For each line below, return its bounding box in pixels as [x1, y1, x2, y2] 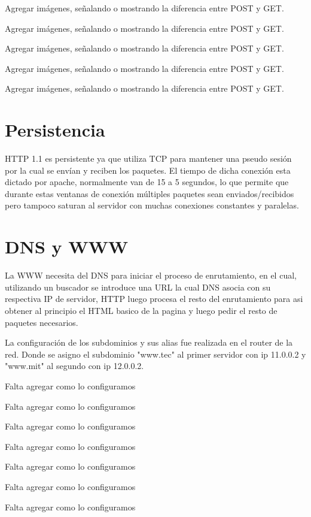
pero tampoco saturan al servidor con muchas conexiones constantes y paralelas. [5, 199, 299, 211]
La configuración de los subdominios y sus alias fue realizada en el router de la [5, 336, 293, 349]
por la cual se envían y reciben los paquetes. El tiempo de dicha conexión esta [5, 164, 291, 176]
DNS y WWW [5, 234, 129, 259]
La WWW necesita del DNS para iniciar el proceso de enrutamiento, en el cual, [5, 269, 297, 282]
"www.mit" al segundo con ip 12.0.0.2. [5, 359, 144, 372]
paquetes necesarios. [5, 316, 78, 328]
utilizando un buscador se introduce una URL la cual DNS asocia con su [5, 280, 271, 293]
